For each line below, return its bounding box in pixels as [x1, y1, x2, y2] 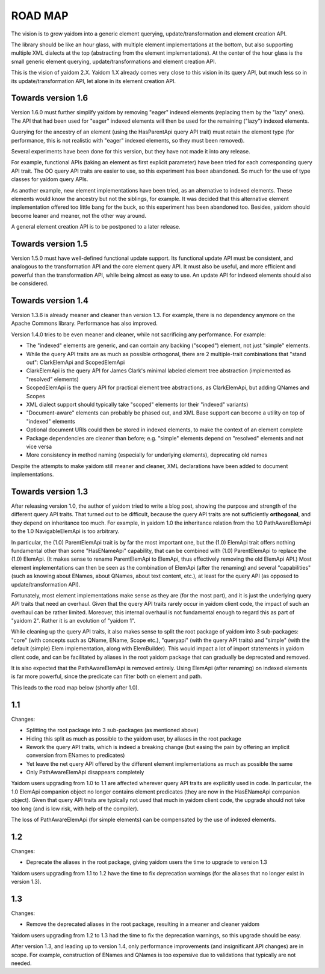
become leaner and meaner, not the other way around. [11, 212, 147, 219]
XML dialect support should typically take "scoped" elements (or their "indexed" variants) [26, 401, 249, 408]
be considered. [11, 280, 49, 287]
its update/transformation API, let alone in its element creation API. [11, 77, 176, 84]
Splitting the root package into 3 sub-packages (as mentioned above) [26, 727, 199, 734]
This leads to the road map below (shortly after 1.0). [11, 683, 140, 691]
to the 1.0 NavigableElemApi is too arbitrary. [11, 528, 120, 535]
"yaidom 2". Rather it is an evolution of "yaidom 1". [11, 617, 135, 624]
